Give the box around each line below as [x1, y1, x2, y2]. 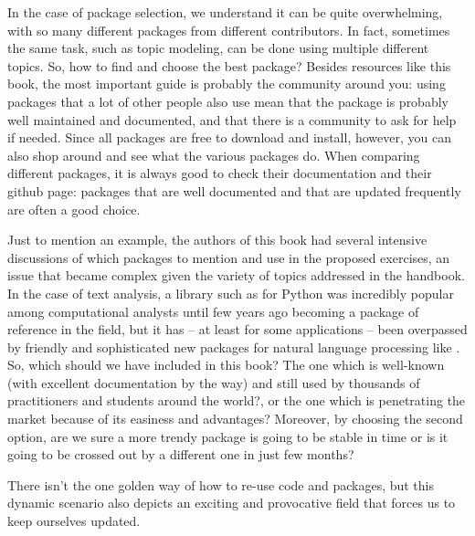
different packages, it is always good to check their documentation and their [7, 163, 432, 183]
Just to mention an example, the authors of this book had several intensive [7, 230, 427, 249]
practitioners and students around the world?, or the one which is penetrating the [7, 391, 466, 410]
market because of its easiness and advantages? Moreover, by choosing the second [7, 409, 463, 428]
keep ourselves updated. [7, 511, 141, 531]
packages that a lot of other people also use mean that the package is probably [7, 91, 449, 110]
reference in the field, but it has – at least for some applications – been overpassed [7, 320, 468, 339]
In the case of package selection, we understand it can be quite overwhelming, [7, 3, 443, 21]
